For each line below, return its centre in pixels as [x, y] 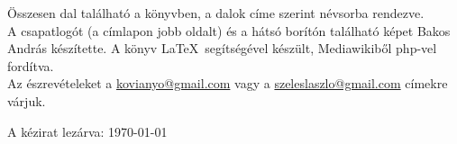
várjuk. [27, 100]
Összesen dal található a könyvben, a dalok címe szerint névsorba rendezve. [216, 13]
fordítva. [31, 65]
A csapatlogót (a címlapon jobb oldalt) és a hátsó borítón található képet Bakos [229, 30]
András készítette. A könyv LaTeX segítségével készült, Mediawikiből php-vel [222, 48]
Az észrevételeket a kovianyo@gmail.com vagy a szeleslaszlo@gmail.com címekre [228, 83]
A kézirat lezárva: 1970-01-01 [87, 131]
